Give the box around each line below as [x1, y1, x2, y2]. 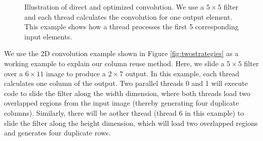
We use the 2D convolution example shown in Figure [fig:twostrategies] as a [4, 48, 239, 59]
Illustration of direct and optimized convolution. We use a [24, 2, 204, 12]
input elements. [24, 31, 72, 41]
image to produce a [46, 68, 106, 78]
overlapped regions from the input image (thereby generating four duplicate [4, 98, 239, 108]
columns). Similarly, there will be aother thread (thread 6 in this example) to [4, 107, 244, 118]
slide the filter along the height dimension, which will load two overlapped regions [4, 117, 258, 128]
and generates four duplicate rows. [4, 127, 111, 138]
